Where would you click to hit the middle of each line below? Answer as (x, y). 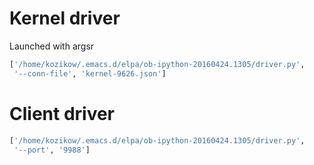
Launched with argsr (52, 46)
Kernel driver (65, 18)
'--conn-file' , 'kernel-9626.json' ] (90, 73)
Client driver (62, 113)
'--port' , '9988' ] (52, 150)
